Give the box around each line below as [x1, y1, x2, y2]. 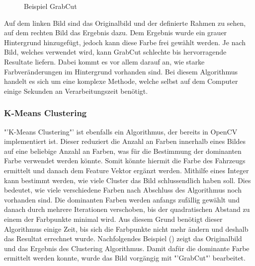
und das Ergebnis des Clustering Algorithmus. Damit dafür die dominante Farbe [4, 243, 250, 253]
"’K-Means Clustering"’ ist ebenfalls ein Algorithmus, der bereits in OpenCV [4, 126, 238, 136]
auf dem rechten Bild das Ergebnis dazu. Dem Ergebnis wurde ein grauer [4, 27, 227, 38]
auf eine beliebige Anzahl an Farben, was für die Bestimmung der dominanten [4, 145, 242, 156]
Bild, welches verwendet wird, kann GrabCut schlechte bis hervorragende [4, 47, 227, 57]
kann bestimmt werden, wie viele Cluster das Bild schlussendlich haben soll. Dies [4, 175, 251, 185]
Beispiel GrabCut [24, 1, 77, 11]
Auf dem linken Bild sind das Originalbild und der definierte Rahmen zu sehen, [4, 17, 246, 28]
